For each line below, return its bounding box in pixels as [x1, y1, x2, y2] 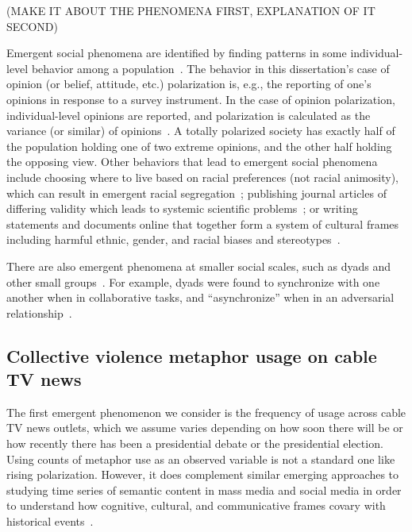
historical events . [6, 513, 94, 530]
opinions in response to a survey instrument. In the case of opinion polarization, [6, 91, 395, 107]
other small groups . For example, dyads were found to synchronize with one [6, 273, 380, 290]
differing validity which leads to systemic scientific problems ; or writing [6, 200, 358, 217]
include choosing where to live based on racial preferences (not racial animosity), [6, 168, 399, 185]
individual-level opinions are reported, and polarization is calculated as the [6, 106, 371, 123]
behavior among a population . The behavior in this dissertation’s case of [31, 60, 390, 76]
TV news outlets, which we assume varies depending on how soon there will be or [6, 419, 403, 436]
